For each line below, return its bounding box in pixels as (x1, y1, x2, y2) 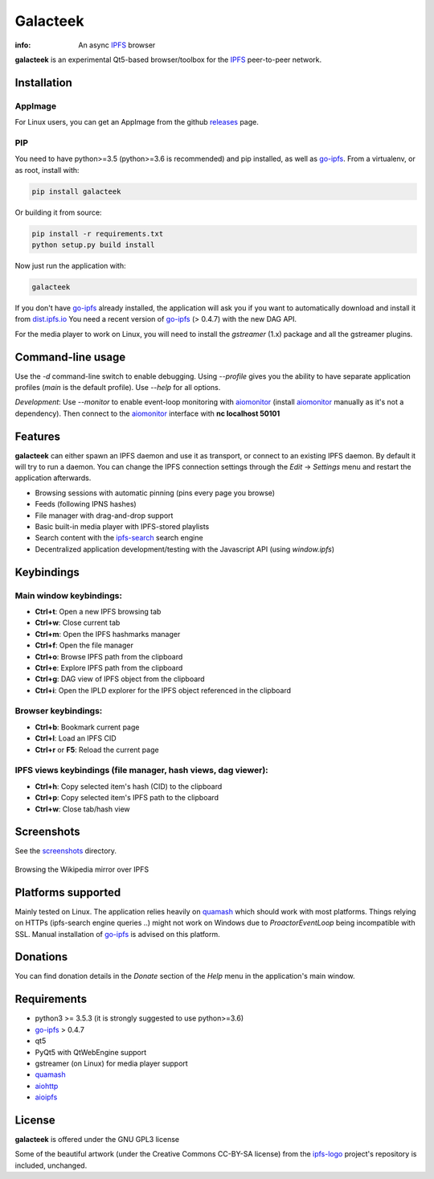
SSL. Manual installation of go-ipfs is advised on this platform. (14, 929, 220, 939)
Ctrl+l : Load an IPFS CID (35, 733, 117, 743)
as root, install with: (14, 165, 80, 175)
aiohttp (35, 1081, 59, 1091)
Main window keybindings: (14, 589, 122, 601)
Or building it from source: (14, 207, 102, 217)
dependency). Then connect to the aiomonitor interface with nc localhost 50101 (14, 409, 280, 418)
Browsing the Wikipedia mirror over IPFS (14, 865, 149, 874)
